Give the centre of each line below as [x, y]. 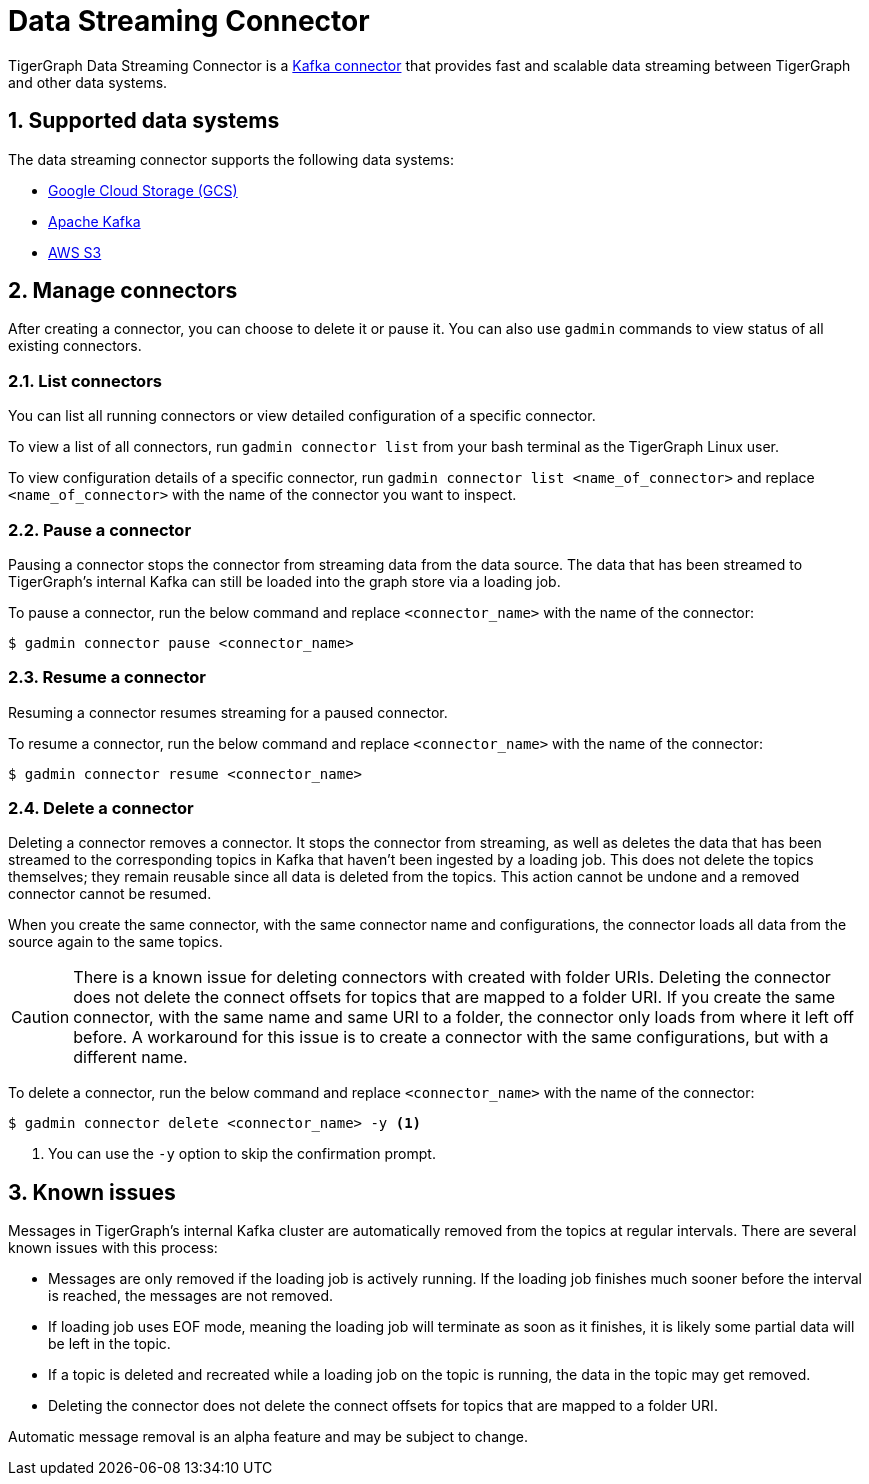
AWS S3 [75, 252]
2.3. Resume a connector [107, 677]
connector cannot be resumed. [110, 894]
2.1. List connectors [85, 380]
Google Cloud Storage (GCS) [143, 190]
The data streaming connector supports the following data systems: [231, 159]
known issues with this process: [113, 1248]
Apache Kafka [94, 221]
